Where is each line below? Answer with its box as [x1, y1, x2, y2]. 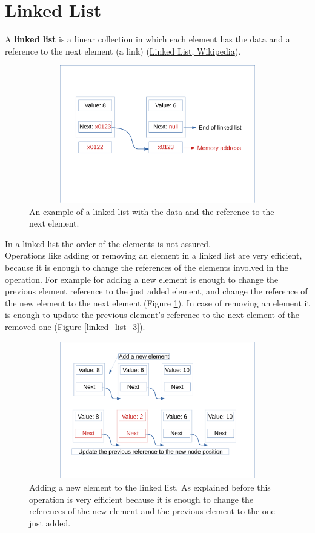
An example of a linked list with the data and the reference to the [29, 205, 274, 217]
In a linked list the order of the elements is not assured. [5, 237, 211, 250]
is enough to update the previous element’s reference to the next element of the [5, 308, 300, 321]
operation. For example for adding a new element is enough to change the [5, 273, 279, 285]
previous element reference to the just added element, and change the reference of [5, 285, 308, 297]
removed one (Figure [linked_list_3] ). [5, 320, 145, 333]
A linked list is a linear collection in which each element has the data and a [5, 33, 290, 45]
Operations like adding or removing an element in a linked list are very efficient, [5, 249, 302, 262]
